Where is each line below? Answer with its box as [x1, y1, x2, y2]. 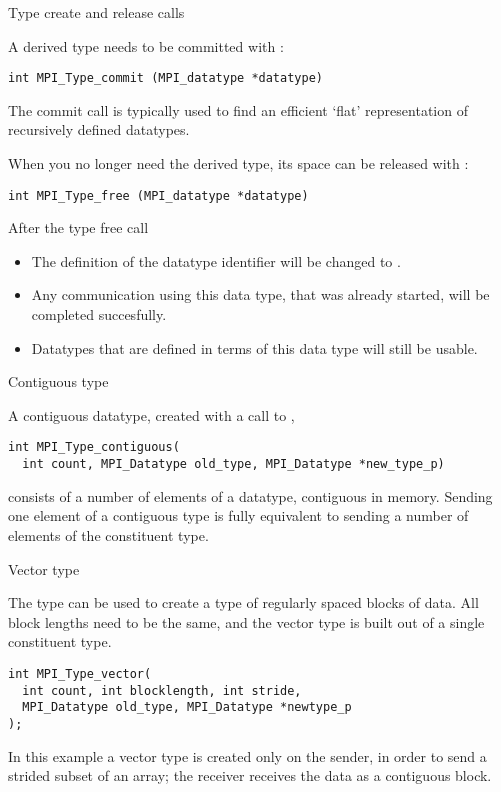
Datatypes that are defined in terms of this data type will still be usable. [31, 337, 478, 358]
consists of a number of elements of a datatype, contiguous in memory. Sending [8, 485, 493, 506]
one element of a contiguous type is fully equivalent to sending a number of [8, 505, 469, 526]
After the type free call [8, 217, 149, 238]
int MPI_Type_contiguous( [8, 440, 180, 455]
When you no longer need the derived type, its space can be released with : [8, 153, 469, 174]
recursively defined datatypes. [8, 119, 190, 140]
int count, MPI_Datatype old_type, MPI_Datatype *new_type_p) [22, 457, 445, 472]
